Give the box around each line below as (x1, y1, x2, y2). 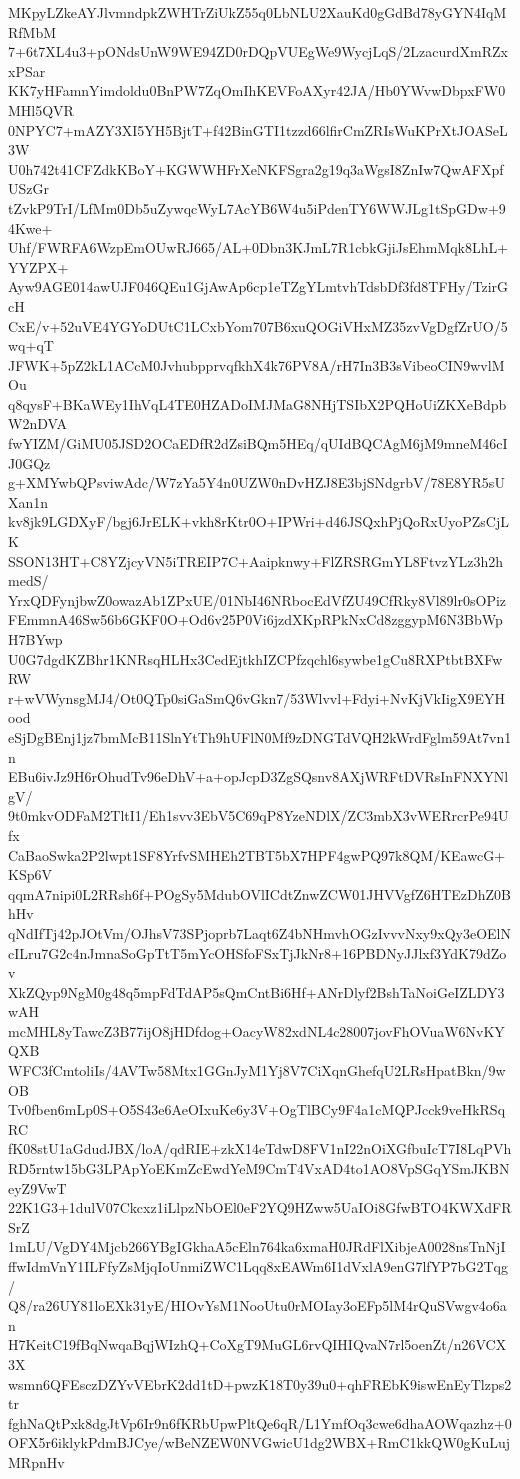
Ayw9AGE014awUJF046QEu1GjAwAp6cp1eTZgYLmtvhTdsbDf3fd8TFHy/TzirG (8, 276, 509, 297)
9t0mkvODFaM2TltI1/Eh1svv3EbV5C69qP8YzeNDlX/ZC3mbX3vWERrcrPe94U (8, 805, 509, 826)
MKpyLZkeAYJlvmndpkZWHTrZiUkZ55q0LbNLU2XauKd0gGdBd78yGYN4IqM (8, 2, 507, 22)
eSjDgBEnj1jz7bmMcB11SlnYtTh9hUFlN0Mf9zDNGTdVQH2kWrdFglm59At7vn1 (8, 726, 512, 747)
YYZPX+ (8, 256, 69, 277)
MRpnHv (8, 1451, 65, 1472)
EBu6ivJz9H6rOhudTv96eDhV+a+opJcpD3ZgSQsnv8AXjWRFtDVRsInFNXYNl (8, 766, 509, 787)
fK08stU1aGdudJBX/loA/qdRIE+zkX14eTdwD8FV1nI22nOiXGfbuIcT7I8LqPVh (8, 1138, 512, 1159)
